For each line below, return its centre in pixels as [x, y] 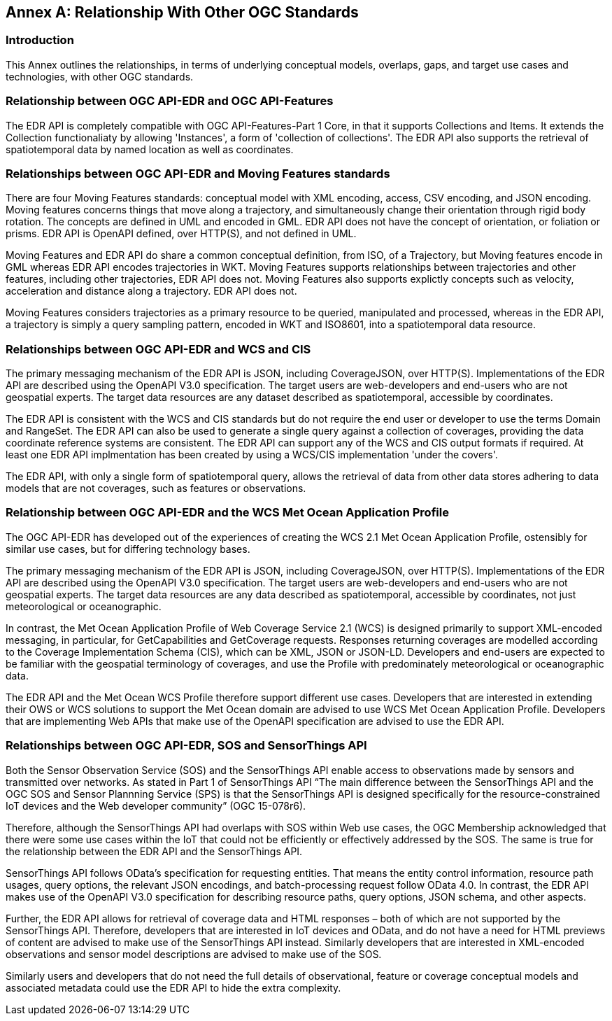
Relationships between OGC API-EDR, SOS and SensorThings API [186, 746]
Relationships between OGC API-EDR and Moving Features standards [198, 173]
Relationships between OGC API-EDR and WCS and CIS [158, 349]
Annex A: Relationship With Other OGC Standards [182, 12]
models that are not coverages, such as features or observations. [156, 488]
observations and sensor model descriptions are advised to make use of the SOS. [194, 954]
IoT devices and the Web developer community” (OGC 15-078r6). [156, 805]
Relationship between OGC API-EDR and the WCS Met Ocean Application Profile [227, 513]
